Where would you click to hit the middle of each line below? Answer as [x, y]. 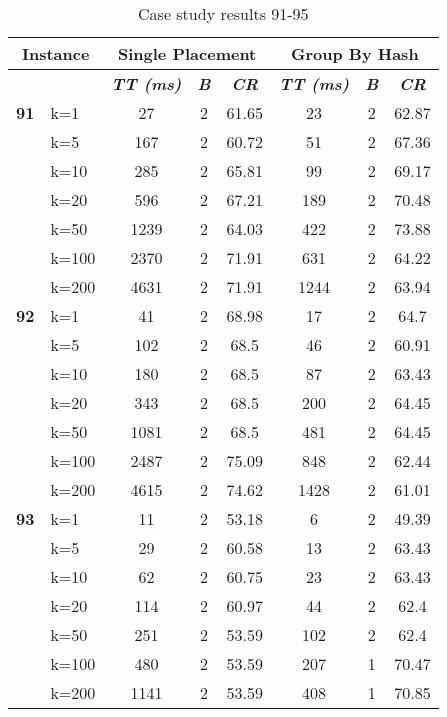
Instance [55, 53]
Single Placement [187, 53]
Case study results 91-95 [223, 13]
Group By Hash [355, 53]
